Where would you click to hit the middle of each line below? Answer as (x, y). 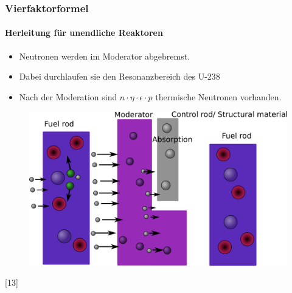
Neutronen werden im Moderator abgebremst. (105, 56)
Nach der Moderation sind (68, 96)
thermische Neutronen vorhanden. (218, 96)
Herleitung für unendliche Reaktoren (84, 33)
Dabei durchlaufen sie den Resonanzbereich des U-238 (120, 76)
